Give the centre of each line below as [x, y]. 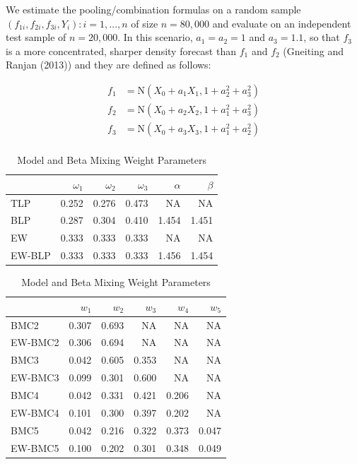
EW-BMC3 [35, 377]
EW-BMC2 [35, 342]
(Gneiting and [314, 50]
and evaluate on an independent [282, 23]
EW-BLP [31, 255]
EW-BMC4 [35, 412]
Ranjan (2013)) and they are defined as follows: [109, 65]
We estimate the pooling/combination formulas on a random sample [153, 9]
